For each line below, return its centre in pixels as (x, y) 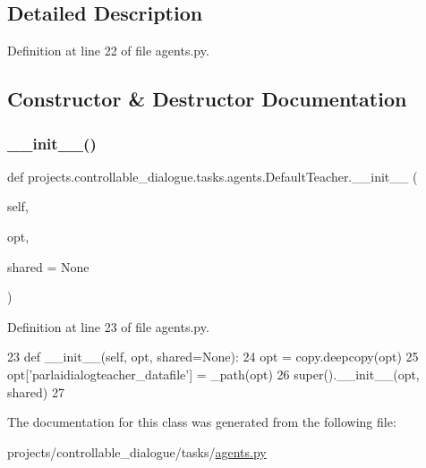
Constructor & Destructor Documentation (207, 99)
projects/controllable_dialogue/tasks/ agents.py (137, 451)
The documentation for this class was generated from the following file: (202, 422)
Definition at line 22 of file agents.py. (108, 51)
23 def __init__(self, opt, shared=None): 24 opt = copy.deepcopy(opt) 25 (213, 357)
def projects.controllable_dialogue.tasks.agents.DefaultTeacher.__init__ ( (213, 176)
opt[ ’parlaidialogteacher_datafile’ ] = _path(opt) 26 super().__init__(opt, (213, 374)
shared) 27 (36, 391)
